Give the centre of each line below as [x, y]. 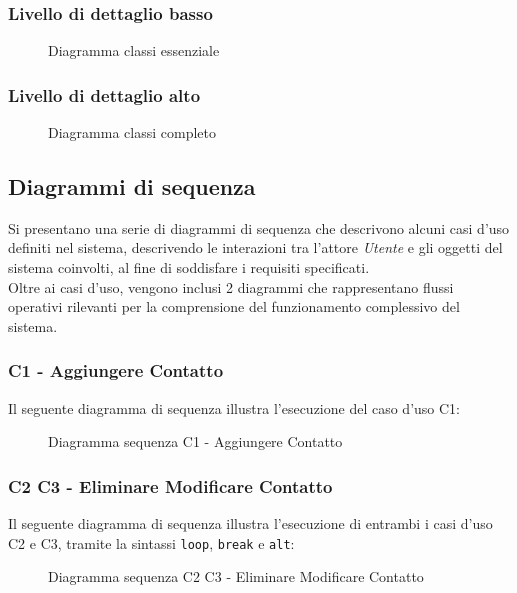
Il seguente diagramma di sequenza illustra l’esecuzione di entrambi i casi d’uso [250, 523]
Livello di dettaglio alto [104, 94]
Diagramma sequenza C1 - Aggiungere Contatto [195, 441]
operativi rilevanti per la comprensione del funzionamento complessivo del [234, 306]
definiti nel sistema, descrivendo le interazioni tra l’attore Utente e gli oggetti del [255, 247]
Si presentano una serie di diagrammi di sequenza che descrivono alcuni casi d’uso [259, 227]
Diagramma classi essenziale [134, 50]
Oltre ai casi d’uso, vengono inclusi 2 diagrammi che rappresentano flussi [231, 286]
